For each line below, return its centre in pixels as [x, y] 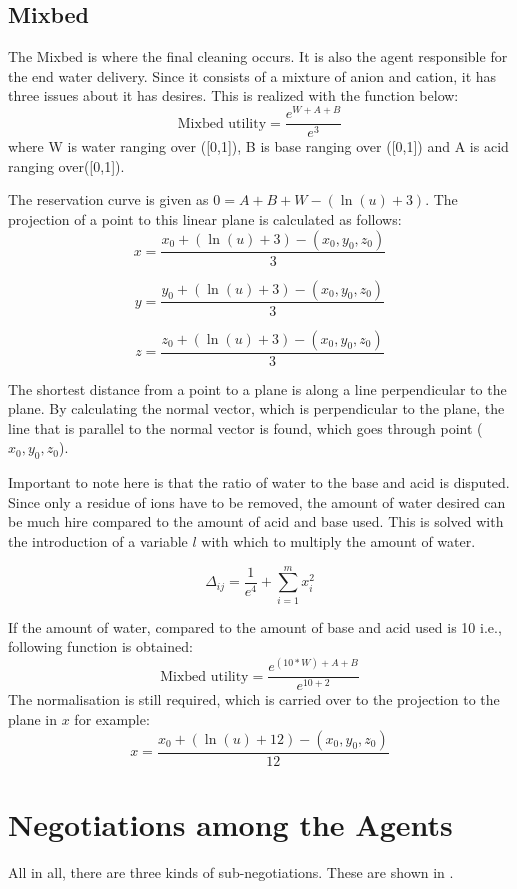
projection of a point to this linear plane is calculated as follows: [205, 218]
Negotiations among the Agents [230, 823]
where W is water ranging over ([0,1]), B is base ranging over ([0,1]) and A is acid [258, 146]
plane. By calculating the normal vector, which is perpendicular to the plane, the [256, 408]
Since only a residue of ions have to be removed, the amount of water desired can [257, 501]
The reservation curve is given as [108, 199]
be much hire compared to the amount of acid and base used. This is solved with [256, 521]
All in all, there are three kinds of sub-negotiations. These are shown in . [231, 871]
